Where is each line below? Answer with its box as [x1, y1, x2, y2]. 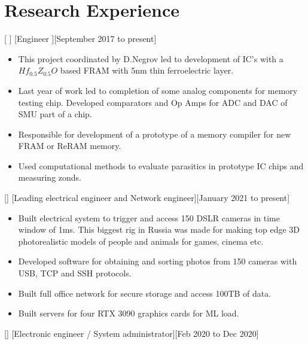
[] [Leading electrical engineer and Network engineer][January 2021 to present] [4, 191, 290, 204]
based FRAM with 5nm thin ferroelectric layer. [60, 64, 234, 77]
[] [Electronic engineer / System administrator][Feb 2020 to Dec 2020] [4, 327, 259, 339]
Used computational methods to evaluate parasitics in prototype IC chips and [18, 159, 304, 172]
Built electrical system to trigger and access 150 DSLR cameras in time [18, 211, 280, 224]
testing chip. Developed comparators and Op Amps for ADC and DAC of [18, 96, 288, 108]
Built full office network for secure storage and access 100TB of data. [18, 287, 272, 299]
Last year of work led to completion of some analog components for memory [18, 84, 298, 96]
